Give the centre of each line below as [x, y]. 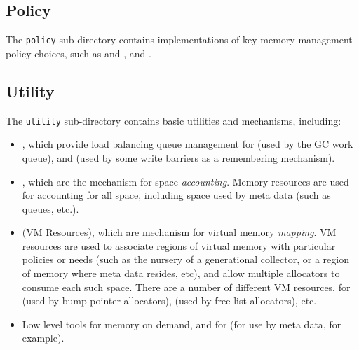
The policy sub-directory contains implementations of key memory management [179, 40]
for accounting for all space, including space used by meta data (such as [176, 195]
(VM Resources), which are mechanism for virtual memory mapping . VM [179, 232]
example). [43, 338]
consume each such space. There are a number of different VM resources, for [186, 287]
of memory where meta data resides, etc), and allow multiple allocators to [181, 273]
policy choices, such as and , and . [79, 53]
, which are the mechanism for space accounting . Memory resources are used [185, 181]
